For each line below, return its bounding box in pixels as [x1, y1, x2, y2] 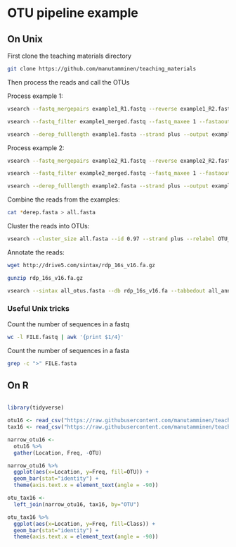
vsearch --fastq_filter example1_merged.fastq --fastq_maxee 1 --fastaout [7, 118, 231, 125]
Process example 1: [7, 92, 63, 100]
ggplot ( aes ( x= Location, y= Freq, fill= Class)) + [13, 520, 156, 527]
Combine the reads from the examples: [7, 195, 121, 204]
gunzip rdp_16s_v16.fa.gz [7, 274, 83, 281]
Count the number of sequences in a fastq [7, 319, 130, 328]
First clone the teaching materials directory [7, 51, 132, 60]
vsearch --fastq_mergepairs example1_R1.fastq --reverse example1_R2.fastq [7, 105, 234, 112]
